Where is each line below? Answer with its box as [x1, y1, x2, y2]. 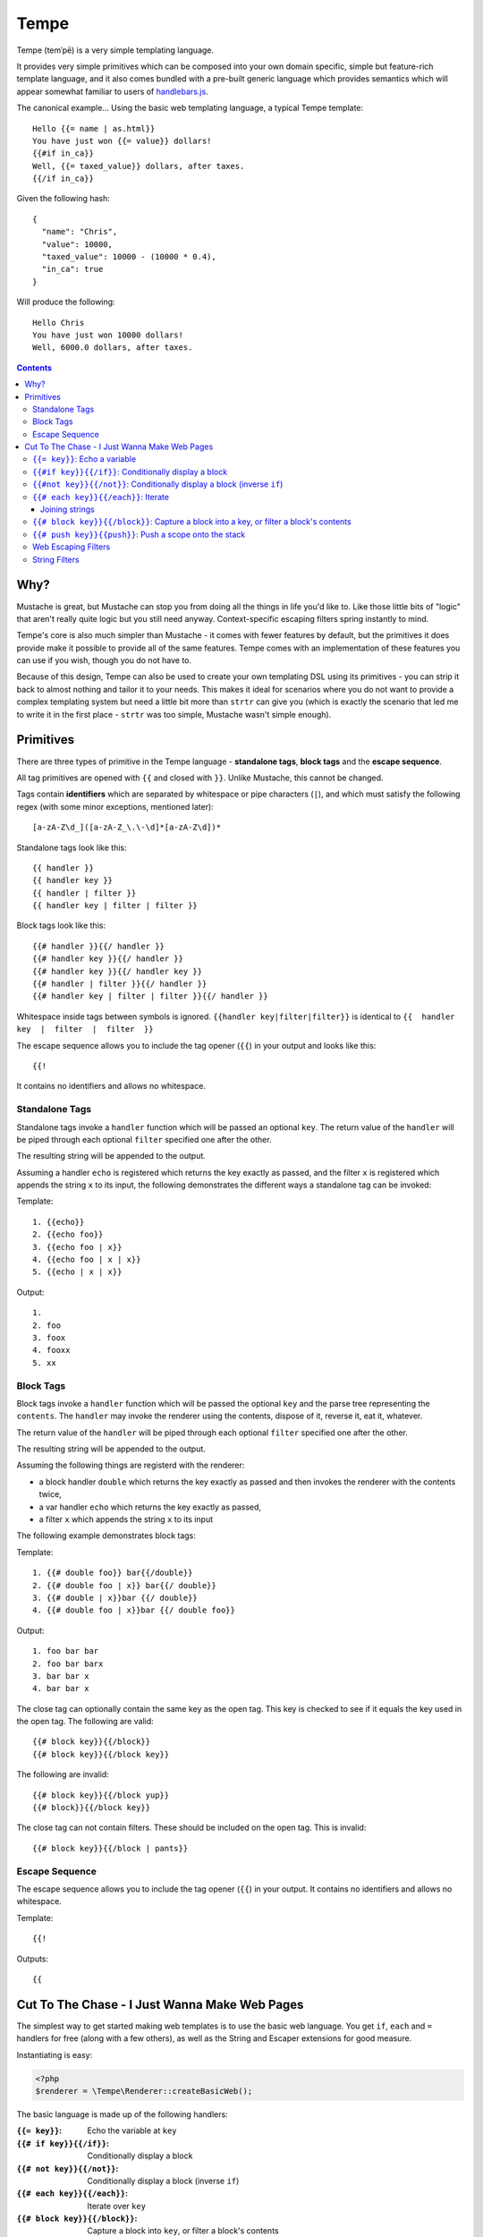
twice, [38, 1489, 62, 1500]
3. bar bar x [32, 1671, 89, 1681]
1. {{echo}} [32, 1217, 85, 1227]
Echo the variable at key [87, 2125, 178, 2136]
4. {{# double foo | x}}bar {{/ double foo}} [32, 1605, 236, 1615]
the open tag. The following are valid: [16, 1716, 154, 1727]
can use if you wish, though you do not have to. [16, 655, 192, 666]
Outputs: [16, 1953, 49, 1964]
